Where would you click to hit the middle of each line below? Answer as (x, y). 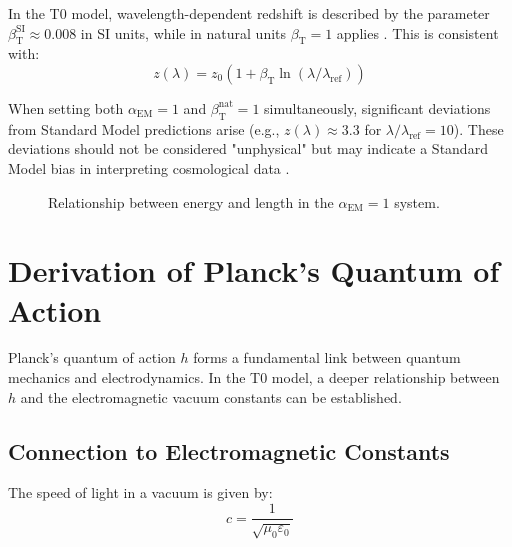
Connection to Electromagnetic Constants (229, 450)
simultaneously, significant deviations (377, 107)
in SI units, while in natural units (183, 32)
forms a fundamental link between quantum (327, 357)
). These (478, 128)
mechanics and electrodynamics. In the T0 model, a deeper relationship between (254, 377)
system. (417, 201)
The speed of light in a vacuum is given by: (140, 492)
